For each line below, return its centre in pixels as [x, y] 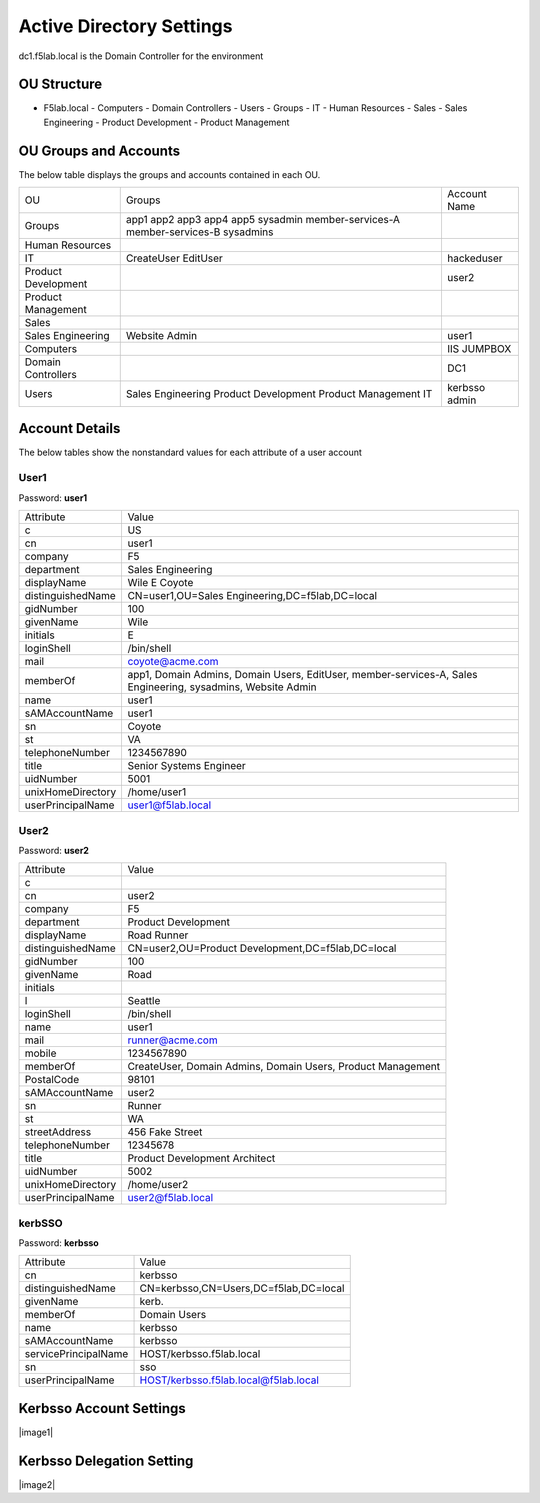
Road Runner [158, 935]
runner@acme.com [173, 1040]
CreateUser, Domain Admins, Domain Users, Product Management [283, 1067]
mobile [40, 1053]
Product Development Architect [201, 1158]
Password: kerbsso [58, 1243]
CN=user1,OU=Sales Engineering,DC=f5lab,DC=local [252, 596]
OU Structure [60, 84]
